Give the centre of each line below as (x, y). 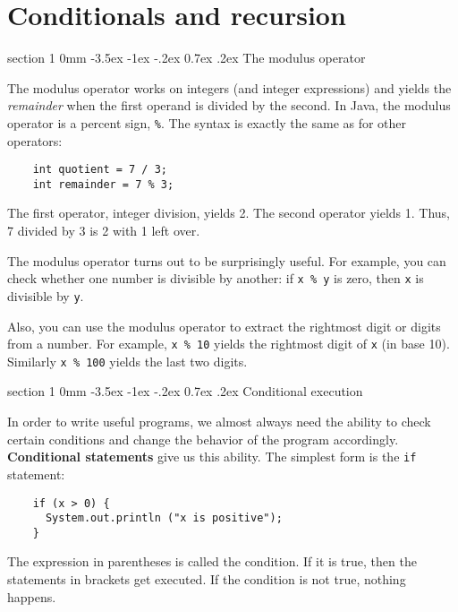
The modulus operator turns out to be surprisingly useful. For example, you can (227, 260)
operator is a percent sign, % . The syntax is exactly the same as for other (207, 122)
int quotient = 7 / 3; (100, 170)
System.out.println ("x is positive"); (164, 518)
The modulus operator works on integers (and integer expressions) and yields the (229, 87)
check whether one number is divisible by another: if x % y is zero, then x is (216, 278)
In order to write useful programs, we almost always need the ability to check (219, 422)
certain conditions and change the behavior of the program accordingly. (203, 439)
